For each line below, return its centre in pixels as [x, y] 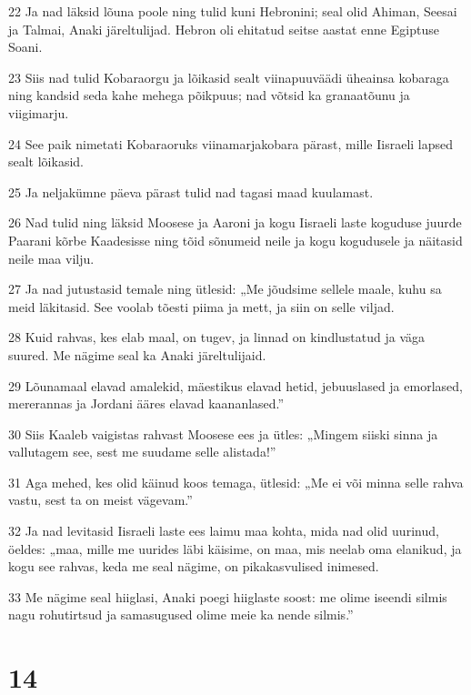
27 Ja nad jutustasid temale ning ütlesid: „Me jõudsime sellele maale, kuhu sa [225, 289]
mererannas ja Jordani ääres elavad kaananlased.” [146, 403]
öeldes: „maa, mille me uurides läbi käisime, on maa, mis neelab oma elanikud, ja [235, 548]
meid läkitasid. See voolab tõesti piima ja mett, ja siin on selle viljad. [201, 306]
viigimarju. [39, 112]
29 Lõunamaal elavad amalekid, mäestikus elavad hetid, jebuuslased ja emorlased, [235, 385]
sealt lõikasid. [46, 161]
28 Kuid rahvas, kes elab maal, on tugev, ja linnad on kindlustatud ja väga [217, 337]
